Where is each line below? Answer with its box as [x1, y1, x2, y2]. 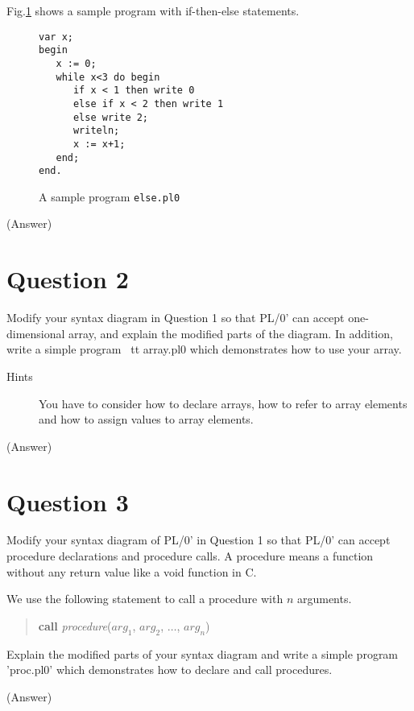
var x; [39, 31, 73, 43]
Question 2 [6, 262, 129, 296]
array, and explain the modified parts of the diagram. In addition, [68, 324, 393, 341]
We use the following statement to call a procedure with [6, 590, 284, 607]
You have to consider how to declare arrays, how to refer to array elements [39, 395, 408, 411]
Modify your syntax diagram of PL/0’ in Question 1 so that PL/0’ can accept [6, 531, 391, 548]
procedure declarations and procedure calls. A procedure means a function [6, 548, 374, 564]
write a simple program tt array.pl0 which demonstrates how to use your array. [6, 341, 402, 358]
